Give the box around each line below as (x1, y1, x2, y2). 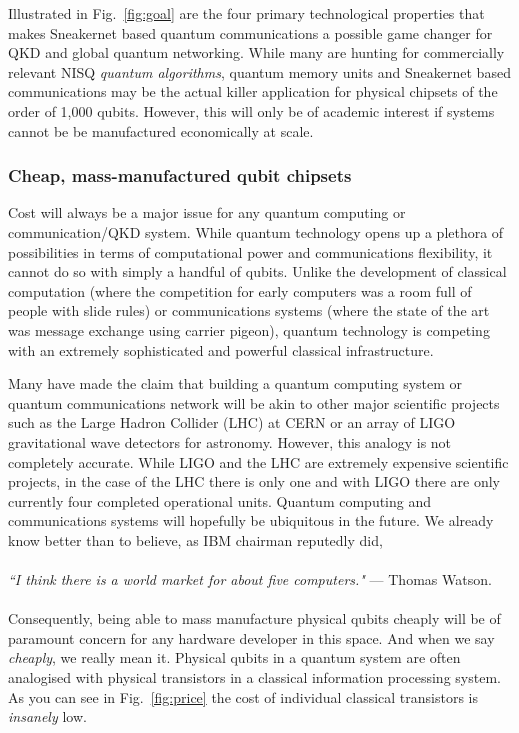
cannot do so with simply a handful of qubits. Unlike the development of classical (8, 261, 507, 282)
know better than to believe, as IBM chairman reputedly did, (8, 529, 383, 550)
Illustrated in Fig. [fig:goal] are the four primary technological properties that (8, 3, 485, 23)
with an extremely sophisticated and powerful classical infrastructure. (8, 339, 434, 360)
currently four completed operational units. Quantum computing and (8, 490, 432, 511)
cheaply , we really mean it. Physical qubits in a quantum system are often (8, 647, 461, 668)
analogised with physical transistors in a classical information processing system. (8, 667, 501, 688)
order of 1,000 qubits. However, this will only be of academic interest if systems (8, 100, 495, 121)
